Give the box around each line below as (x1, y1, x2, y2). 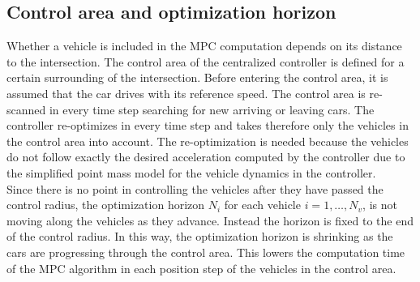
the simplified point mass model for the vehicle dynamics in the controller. (6, 164, 376, 181)
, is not (362, 196, 397, 213)
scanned (6, 100, 46, 117)
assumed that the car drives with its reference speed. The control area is (6, 84, 366, 101)
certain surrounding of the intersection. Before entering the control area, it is (6, 69, 388, 86)
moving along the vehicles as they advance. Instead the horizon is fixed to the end (6, 211, 414, 229)
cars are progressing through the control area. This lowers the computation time (6, 243, 405, 260)
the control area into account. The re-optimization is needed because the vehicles (6, 132, 409, 149)
